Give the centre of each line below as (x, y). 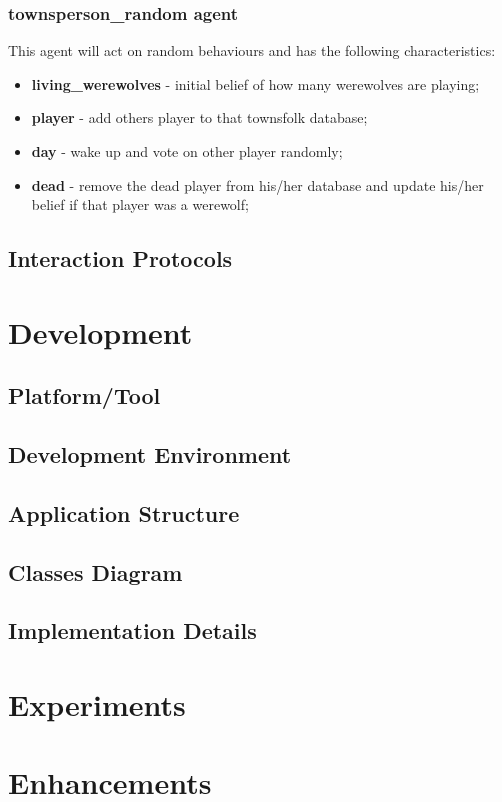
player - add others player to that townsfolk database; (199, 117)
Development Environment (150, 454)
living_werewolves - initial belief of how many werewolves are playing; (255, 83)
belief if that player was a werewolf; (140, 204)
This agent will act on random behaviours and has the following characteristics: (252, 50)
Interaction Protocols (120, 258)
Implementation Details (132, 630)
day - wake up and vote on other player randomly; (187, 151)
